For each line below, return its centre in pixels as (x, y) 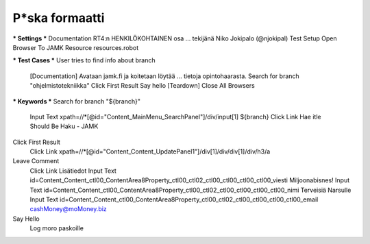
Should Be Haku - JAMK (64, 126)
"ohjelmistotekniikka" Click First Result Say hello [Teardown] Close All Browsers (142, 86)
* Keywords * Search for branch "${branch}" (76, 101)
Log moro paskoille (57, 228)
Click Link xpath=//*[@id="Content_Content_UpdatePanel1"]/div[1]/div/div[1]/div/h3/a (150, 151)
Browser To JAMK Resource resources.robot (76, 47)
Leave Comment (36, 161)
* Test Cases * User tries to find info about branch (84, 60)
